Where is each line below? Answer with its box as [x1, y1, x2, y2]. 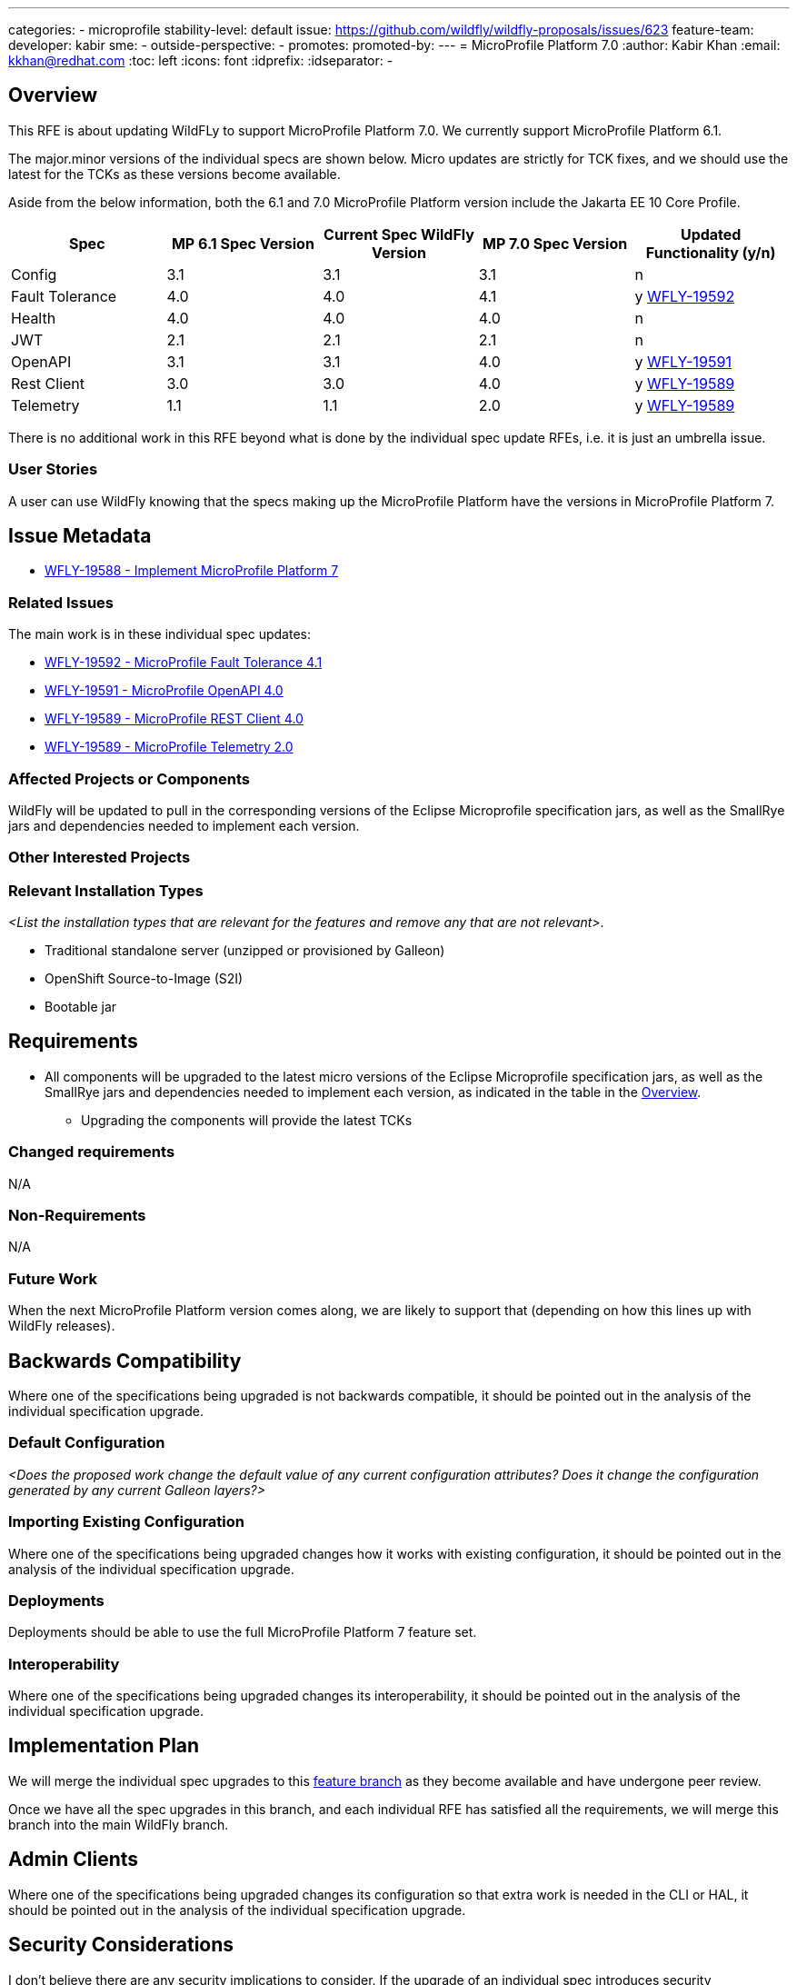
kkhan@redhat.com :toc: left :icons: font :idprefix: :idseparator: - [8, 53, 394, 68]
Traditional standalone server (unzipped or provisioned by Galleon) [45, 943, 445, 959]
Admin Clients [8, 1848, 139, 1871]
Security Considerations [8, 1933, 234, 1957]
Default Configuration [8, 1433, 165, 1452]
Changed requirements [8, 1142, 175, 1162]
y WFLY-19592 [634, 286, 735, 305]
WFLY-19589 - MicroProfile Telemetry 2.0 [45, 739, 294, 755]
